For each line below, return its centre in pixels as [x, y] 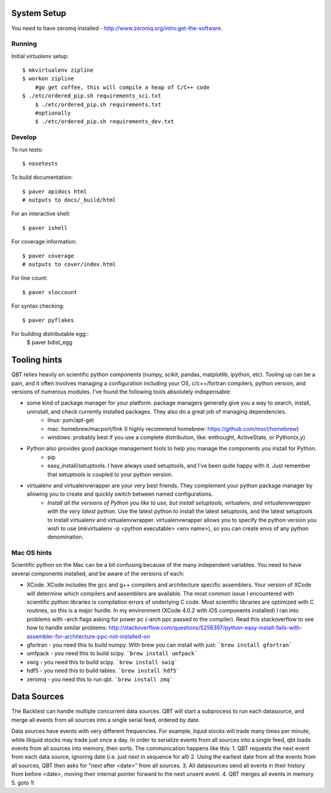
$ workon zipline [48, 79]
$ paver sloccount [50, 292]
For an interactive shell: [41, 214]
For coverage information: [44, 241]
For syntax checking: [38, 306]
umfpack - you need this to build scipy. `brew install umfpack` [112, 653]
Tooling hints [37, 360]
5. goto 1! [23, 783]
